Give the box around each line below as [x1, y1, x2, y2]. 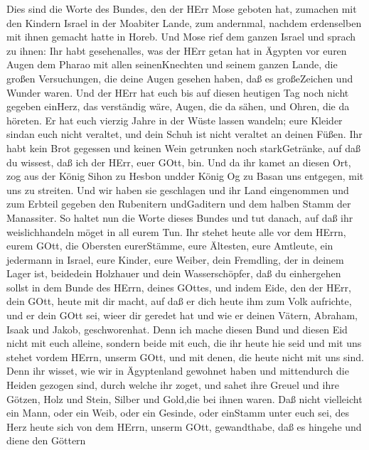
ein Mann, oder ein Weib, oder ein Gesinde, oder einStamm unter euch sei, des [6, 405, 349, 420]
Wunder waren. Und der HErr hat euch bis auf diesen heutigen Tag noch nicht [6, 85, 349, 100]
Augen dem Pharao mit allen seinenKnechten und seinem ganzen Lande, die [6, 57, 338, 72]
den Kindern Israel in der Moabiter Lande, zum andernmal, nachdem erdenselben [6, 15, 362, 30]
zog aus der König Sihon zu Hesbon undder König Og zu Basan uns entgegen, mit [6, 168, 364, 183]
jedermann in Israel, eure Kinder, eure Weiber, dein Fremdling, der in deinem [6, 252, 344, 267]
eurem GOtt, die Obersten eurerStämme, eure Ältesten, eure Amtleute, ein [6, 238, 333, 253]
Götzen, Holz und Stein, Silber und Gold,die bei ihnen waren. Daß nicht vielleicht [6, 391, 363, 406]
